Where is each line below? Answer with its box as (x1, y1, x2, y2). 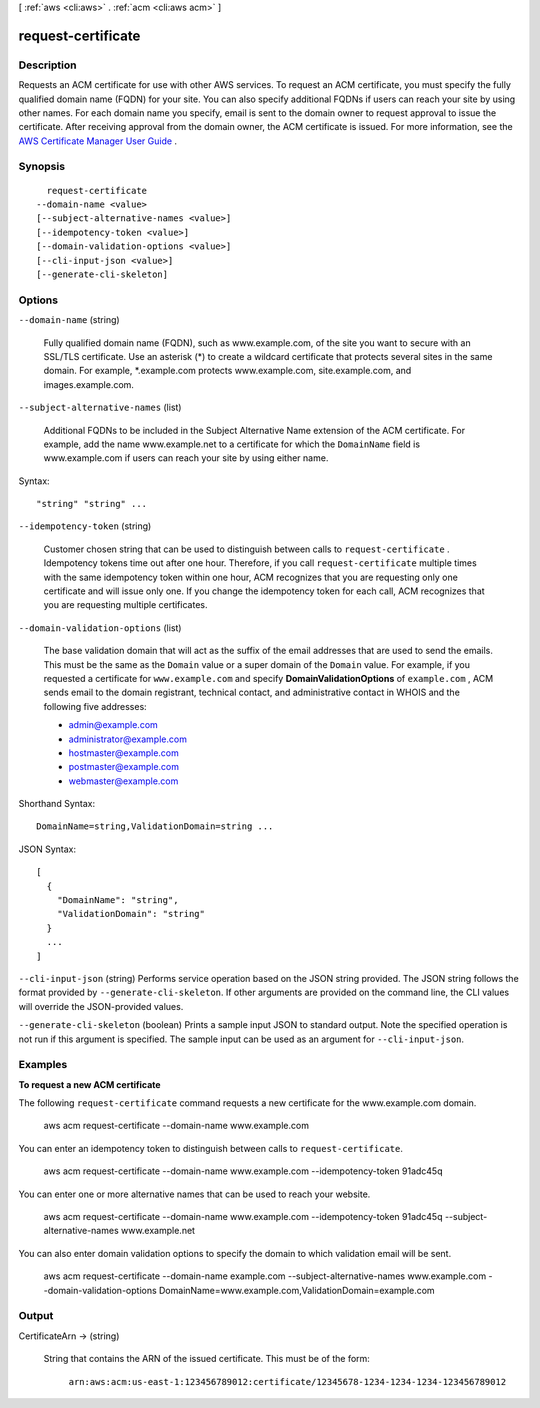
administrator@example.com (68, 733, 187, 745)
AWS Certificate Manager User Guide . (18, 135, 178, 147)
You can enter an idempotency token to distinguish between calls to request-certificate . (18, 1142, 404, 1154)
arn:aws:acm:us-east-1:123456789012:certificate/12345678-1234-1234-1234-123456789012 (68, 1376, 507, 1387)
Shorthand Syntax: (18, 798, 95, 810)
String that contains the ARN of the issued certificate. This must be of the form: (43, 1353, 370, 1365)
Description (18, 58, 77, 72)
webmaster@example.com (68, 775, 179, 787)
